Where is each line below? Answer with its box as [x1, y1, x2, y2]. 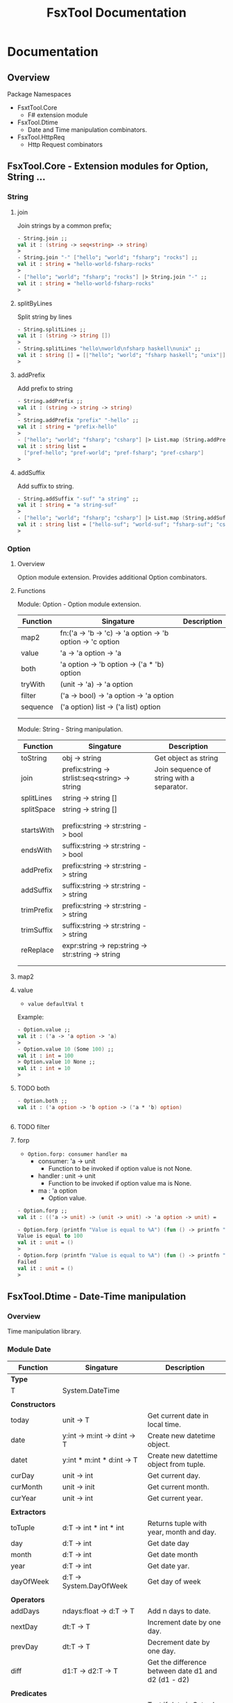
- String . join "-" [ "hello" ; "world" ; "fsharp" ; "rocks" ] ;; [17, 254, 198, 261]
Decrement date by [147, 1637, 210, 1647]
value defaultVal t [27, 1001, 85, 1008]
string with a [154, 773, 195, 783]
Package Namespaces [7, 90, 71, 98]
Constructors [10, 1399, 56, 1409]
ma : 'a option [37, 1186, 78, 1195]
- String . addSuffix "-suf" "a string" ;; [17, 495, 139, 502]
